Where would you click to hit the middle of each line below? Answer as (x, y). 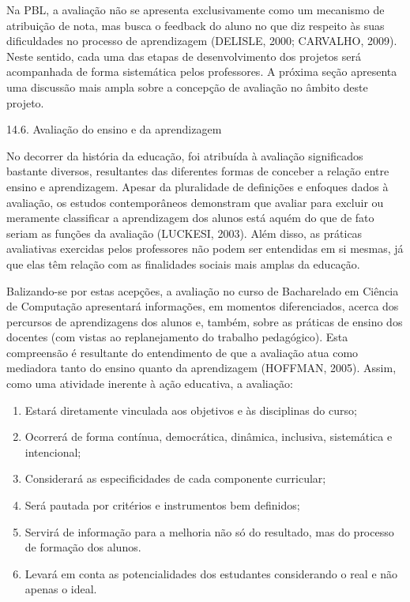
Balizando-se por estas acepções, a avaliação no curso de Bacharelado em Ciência (203, 290)
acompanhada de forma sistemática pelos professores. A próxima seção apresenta (202, 71)
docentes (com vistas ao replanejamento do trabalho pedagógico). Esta (177, 337)
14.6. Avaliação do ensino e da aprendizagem (114, 129)
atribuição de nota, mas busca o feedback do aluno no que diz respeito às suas (196, 25)
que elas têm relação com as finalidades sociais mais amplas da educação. (183, 263)
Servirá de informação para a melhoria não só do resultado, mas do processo (209, 531)
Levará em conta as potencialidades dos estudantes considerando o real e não (211, 573)
